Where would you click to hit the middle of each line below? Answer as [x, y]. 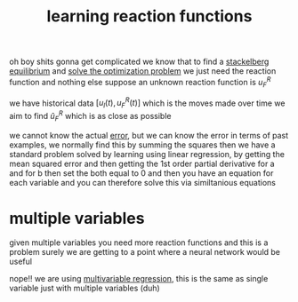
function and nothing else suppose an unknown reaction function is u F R [140, 83]
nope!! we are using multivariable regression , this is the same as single [139, 279]
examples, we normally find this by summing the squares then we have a [142, 145]
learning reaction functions [149, 16]
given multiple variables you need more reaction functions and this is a [139, 242]
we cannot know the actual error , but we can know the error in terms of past [149, 135]
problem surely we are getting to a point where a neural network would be [145, 252]
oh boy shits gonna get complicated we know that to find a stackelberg [139, 62]
